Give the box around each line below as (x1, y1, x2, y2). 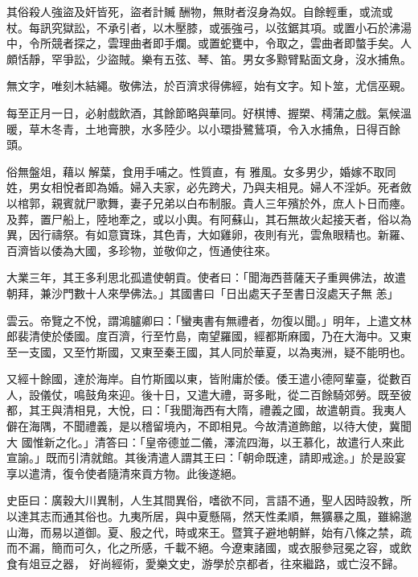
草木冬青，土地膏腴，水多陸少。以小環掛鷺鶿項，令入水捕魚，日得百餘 (28, 120, 400, 137)
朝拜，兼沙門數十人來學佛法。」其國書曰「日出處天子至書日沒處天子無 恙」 (6, 284, 399, 301)
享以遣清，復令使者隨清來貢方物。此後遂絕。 (6, 464, 243, 481)
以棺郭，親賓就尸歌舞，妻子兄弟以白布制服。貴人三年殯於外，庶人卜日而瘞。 (6, 194, 412, 211)
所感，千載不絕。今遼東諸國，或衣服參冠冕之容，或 (129, 539, 400, 556)
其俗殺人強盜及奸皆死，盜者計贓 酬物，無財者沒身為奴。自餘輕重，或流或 (6, 3, 393, 19)
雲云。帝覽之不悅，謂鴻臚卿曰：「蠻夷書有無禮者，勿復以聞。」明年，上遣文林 (6, 311, 412, 328)
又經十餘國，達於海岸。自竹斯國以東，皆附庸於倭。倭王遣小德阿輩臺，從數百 (6, 370, 412, 387)
